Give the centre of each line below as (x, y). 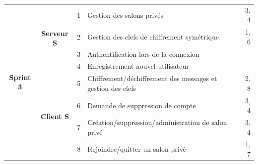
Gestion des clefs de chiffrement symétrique (153, 36)
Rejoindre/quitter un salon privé (137, 149)
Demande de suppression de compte (142, 105)
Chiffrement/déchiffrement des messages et (152, 78)
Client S (55, 116)
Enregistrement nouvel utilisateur (138, 66)
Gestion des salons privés (126, 15)
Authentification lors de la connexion (143, 54)
